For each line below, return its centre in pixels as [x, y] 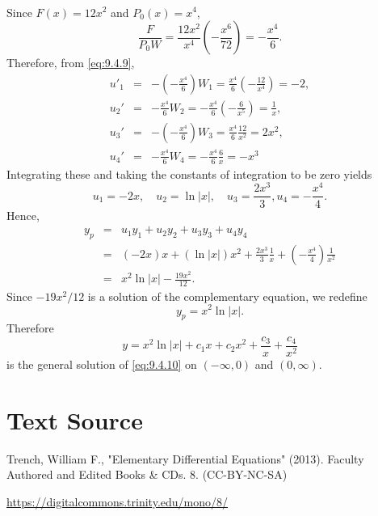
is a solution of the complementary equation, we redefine [227, 296]
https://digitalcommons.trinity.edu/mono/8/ [118, 501]
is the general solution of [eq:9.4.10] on [102, 364]
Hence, [23, 215]
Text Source [75, 419]
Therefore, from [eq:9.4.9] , [71, 63]
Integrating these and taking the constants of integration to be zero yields [189, 173]
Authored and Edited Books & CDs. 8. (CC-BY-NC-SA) [147, 474]
